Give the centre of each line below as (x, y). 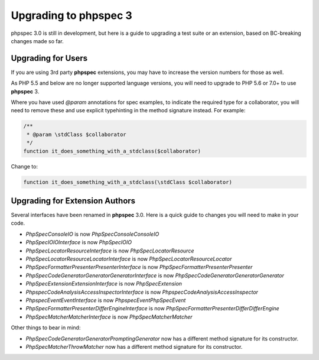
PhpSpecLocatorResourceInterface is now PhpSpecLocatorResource (110, 251)
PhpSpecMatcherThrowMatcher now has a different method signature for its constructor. (134, 346)
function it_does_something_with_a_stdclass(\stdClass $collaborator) (128, 182)
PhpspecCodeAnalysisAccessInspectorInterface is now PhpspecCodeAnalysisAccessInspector (142, 292)
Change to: (25, 166)
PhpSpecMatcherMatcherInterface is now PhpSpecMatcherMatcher (109, 317)
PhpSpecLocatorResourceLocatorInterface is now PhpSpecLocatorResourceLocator (129, 259)
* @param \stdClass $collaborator (77, 134)
